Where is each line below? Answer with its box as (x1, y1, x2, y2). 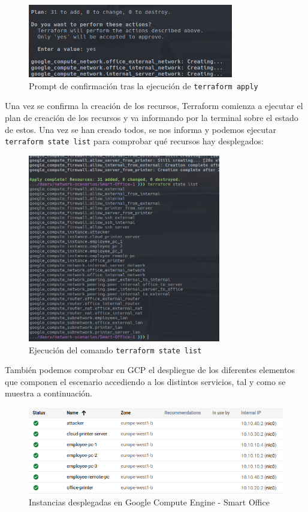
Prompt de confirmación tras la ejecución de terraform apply (29, 79, 258, 92)
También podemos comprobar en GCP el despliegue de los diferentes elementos (5, 363, 295, 376)
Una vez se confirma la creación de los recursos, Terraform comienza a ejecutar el (5, 99, 303, 112)
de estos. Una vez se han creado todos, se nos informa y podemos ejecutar (5, 123, 276, 135)
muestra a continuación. (5, 387, 92, 399)
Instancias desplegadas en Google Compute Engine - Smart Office (29, 496, 270, 508)
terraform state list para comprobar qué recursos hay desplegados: (5, 135, 264, 147)
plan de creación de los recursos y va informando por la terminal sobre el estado (5, 111, 298, 124)
